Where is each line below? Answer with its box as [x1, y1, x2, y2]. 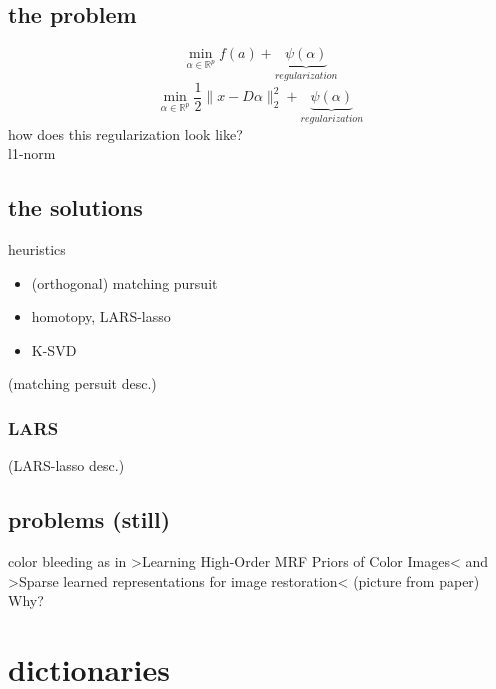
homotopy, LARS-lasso [31, 306, 171, 327]
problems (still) [8, 504, 171, 535]
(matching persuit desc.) [8, 373, 157, 394]
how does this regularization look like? [8, 123, 243, 144]
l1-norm [8, 143, 56, 164]
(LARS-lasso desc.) [8, 455, 125, 476]
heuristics [8, 238, 66, 259]
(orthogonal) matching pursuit [31, 272, 218, 293]
